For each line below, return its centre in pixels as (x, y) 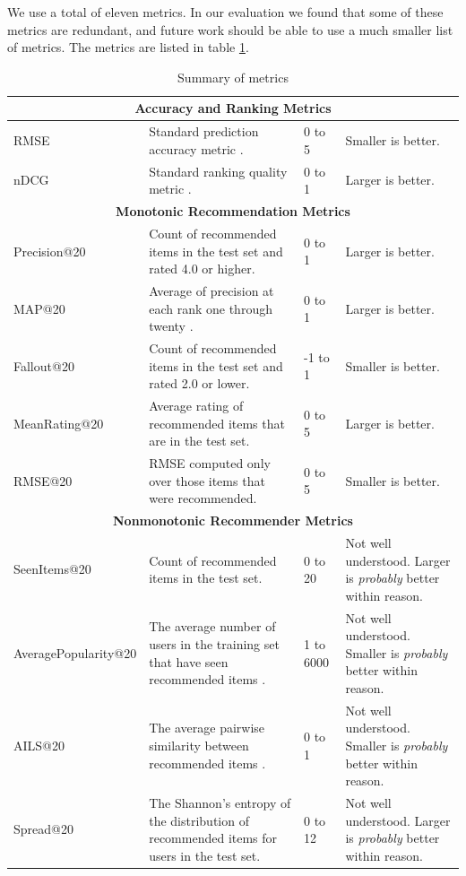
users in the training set (214, 643)
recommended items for (213, 838)
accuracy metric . (196, 148)
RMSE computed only (210, 463)
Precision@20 (50, 251)
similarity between (199, 745)
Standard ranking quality (218, 171)
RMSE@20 (43, 480)
